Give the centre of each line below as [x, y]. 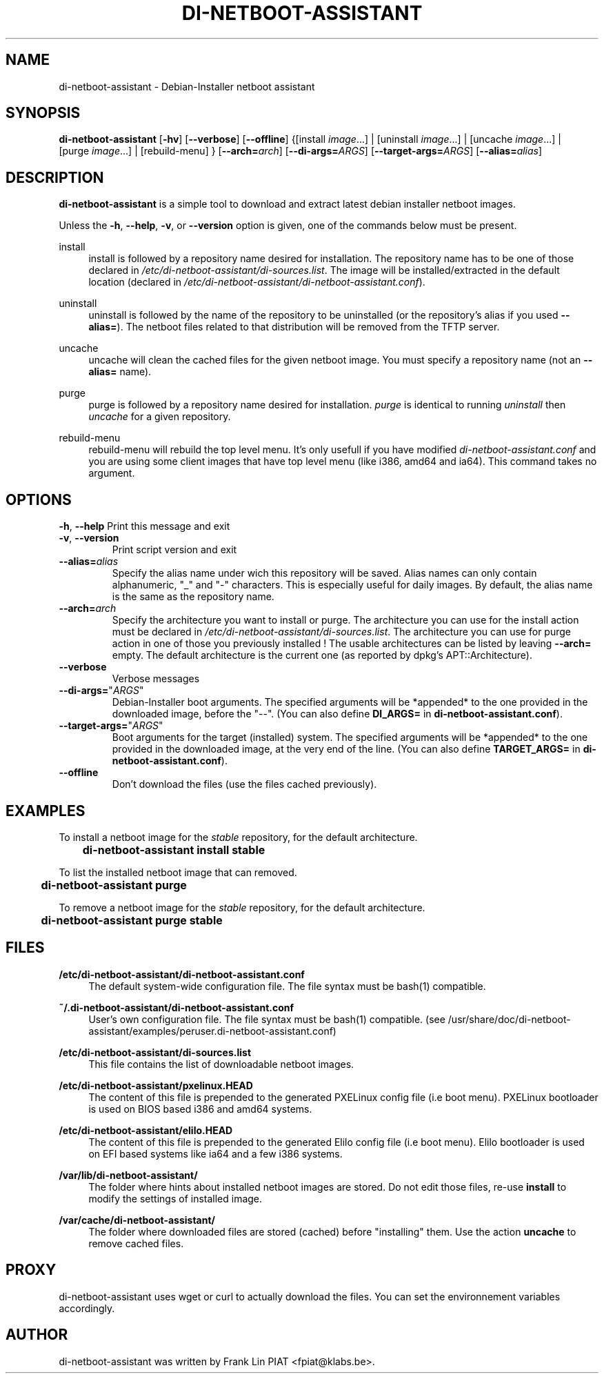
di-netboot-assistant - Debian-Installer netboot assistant [187, 86]
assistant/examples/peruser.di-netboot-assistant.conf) [212, 1031]
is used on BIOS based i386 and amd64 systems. [200, 1109]
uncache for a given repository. [160, 417]
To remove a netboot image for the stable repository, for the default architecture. [242, 907]
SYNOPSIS [43, 113]
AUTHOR [37, 1335]
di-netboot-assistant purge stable [132, 920]
